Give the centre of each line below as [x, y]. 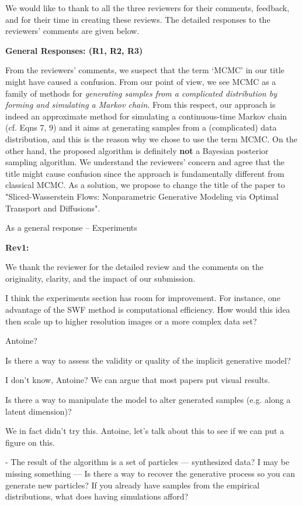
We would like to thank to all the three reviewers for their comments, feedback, [147, 8]
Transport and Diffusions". [53, 208]
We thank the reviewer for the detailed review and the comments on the [134, 267]
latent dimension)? [39, 411]
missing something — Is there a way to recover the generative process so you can [150, 473]
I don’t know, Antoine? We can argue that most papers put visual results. [138, 380]
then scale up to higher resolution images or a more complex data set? [131, 321]
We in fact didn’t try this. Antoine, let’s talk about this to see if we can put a [145, 431]
